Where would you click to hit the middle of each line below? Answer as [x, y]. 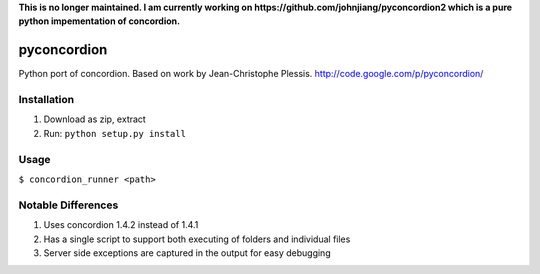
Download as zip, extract [95, 119]
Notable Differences [68, 205]
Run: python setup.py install [115, 133]
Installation [46, 100]
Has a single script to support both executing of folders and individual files [197, 239]
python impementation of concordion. [99, 21]
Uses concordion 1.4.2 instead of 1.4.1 [121, 225]
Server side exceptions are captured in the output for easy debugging [187, 252]
